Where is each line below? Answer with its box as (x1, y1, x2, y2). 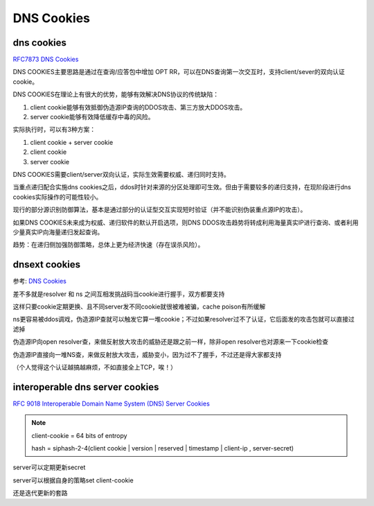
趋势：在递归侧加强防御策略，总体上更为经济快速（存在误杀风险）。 (12, 241, 204, 249)
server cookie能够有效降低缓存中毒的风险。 (30, 113, 155, 121)
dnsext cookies (12, 259, 81, 270)
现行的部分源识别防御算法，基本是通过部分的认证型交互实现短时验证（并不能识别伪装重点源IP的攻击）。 (12, 205, 307, 214)
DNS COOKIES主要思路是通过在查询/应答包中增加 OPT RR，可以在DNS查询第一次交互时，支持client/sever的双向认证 (12, 68, 346, 76)
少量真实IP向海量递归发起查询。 (12, 227, 104, 236)
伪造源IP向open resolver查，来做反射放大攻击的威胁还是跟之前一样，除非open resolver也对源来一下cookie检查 (12, 338, 329, 346)
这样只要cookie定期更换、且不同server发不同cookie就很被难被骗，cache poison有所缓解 (12, 302, 266, 311)
